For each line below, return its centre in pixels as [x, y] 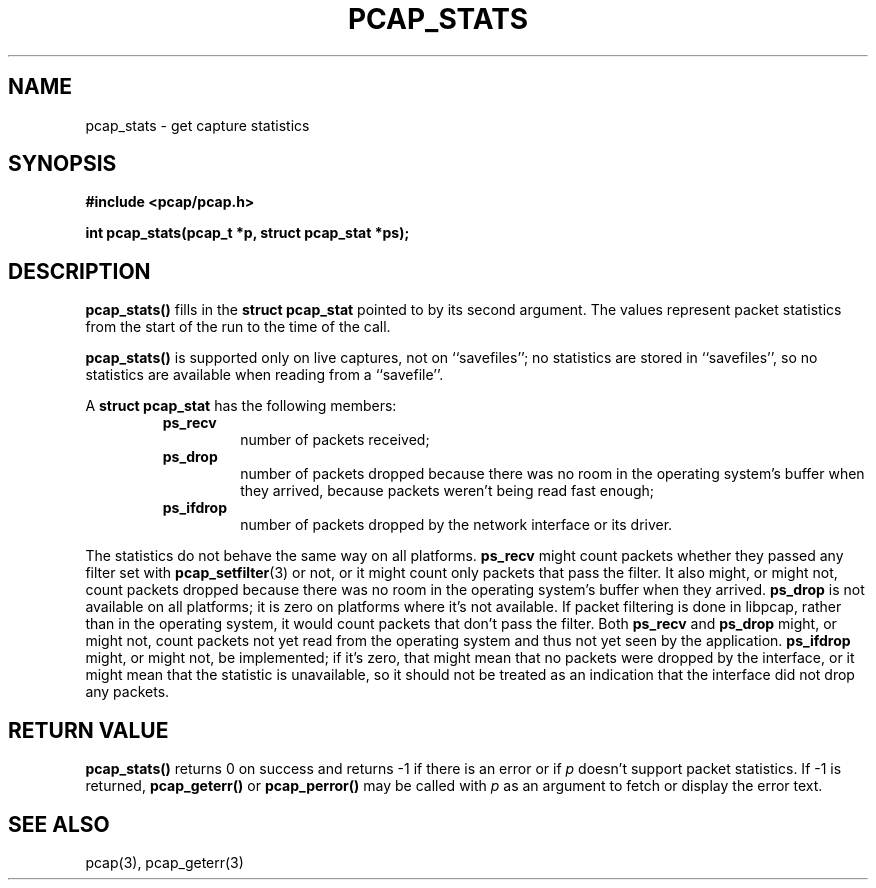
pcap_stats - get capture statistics [197, 125]
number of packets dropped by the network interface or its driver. [456, 525]
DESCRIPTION [79, 271]
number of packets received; [335, 440]
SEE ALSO [59, 824]
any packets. [127, 692]
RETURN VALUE [88, 730]
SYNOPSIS [62, 164]
